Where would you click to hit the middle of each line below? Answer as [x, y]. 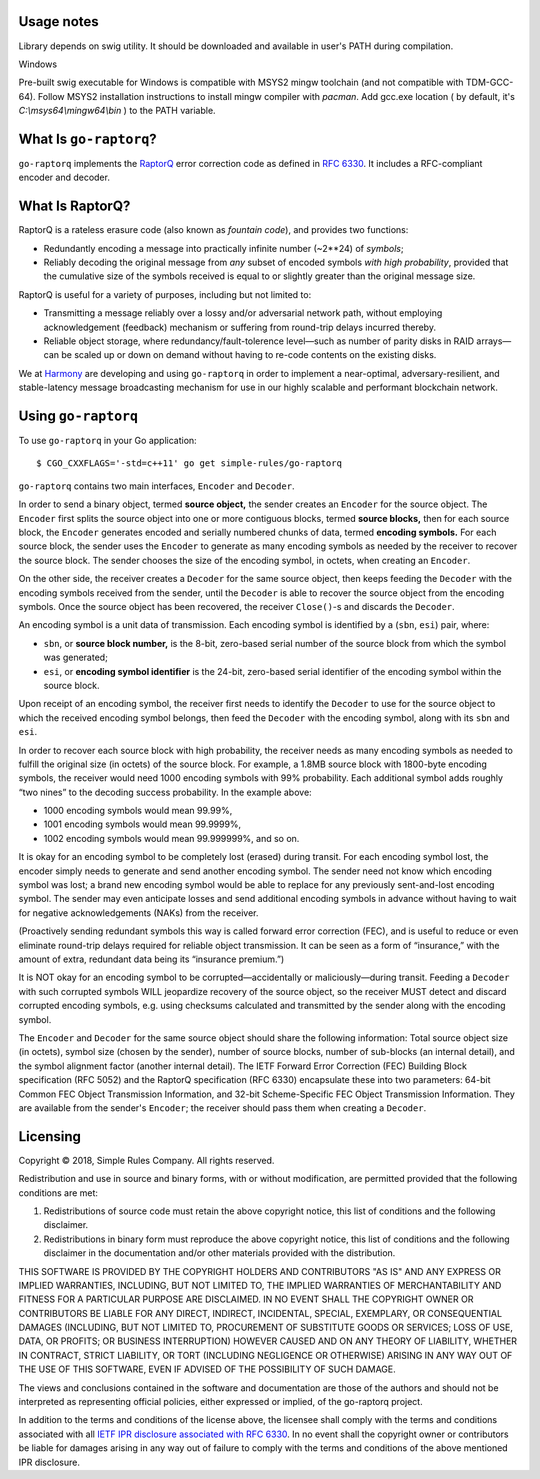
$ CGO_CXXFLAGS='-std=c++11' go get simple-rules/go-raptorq [189, 463]
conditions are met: [58, 1192]
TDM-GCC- [489, 82]
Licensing [50, 1136]
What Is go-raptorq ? [87, 138]
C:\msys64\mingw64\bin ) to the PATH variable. [117, 111]
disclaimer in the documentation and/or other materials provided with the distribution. [219, 1253]
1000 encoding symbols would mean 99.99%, [138, 811]
